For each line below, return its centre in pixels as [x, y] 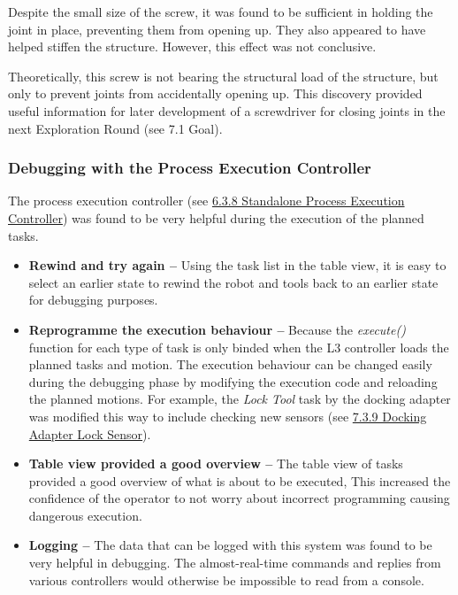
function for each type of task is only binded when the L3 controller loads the [239, 347]
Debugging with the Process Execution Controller [190, 168]
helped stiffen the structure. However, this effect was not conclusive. [192, 46]
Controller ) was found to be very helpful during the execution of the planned [216, 217]
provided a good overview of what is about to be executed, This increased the [240, 480]
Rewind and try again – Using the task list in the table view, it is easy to [237, 265]
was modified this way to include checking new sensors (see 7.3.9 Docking [228, 416]
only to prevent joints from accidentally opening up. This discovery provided [215, 93]
